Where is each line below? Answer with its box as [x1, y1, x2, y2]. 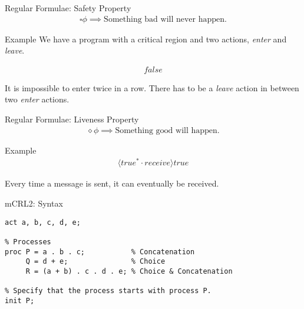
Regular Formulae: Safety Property [5, 2, 131, 14]
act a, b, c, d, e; [5, 218, 81, 227]
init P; [5, 296, 35, 305]
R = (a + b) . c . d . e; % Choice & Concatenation [25, 267, 233, 275]
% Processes [5, 237, 51, 246]
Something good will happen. [115, 126, 220, 135]
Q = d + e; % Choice [25, 257, 166, 266]
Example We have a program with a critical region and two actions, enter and [5, 32, 287, 45]
